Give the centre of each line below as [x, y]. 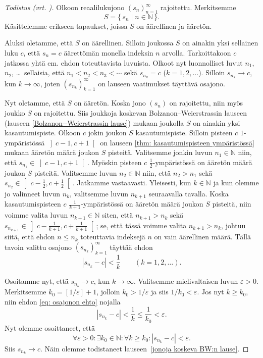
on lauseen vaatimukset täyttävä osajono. [162, 83]
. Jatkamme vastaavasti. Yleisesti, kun [132, 183]
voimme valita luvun [36, 215]
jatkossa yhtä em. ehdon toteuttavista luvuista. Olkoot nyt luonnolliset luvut [124, 62]
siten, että [118, 215]
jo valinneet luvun [33, 193]
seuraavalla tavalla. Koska [189, 193]
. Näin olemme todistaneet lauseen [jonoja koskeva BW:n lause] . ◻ [145, 348]
